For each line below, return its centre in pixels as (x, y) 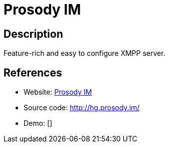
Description (33, 34)
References (33, 72)
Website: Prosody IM (58, 92)
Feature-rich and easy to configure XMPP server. (84, 53)
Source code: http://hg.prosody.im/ (82, 108)
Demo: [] (38, 123)
